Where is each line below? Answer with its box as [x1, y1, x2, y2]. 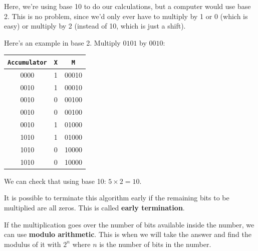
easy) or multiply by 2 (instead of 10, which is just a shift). [4, 21, 186, 31]
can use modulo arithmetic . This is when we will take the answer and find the [4, 229, 252, 239]
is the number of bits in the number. [99, 238, 211, 249]
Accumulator [8, 59, 47, 66]
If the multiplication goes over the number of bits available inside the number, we [4, 219, 254, 229]
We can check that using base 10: [4, 175, 106, 186]
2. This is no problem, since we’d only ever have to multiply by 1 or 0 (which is [4, 11, 248, 21]
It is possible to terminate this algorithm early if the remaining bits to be [4, 192, 229, 203]
